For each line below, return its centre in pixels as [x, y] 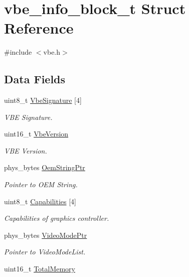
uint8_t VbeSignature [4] [43, 100]
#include [18, 52]
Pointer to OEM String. [41, 184]
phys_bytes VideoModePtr [46, 235]
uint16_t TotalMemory [40, 269]
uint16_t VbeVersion [36, 134]
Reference [39, 28]
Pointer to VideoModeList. [45, 252]
